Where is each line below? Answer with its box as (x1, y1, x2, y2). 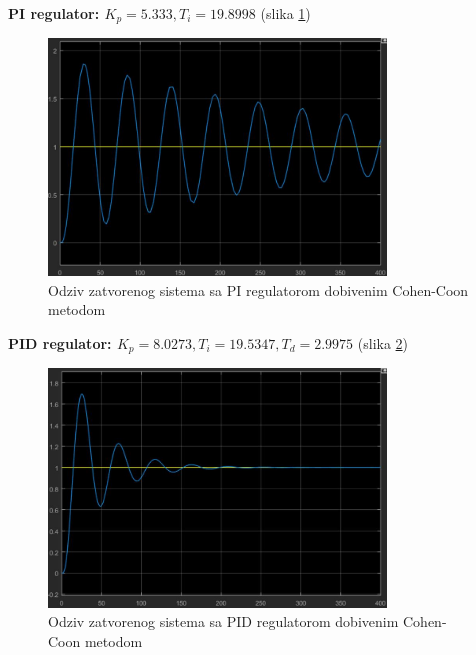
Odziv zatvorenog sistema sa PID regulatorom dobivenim (48, 611, 399, 632)
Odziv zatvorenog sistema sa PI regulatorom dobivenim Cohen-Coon (48, 279, 469, 300)
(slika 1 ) (260, 3, 311, 23)
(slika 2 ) (357, 332, 409, 353)
